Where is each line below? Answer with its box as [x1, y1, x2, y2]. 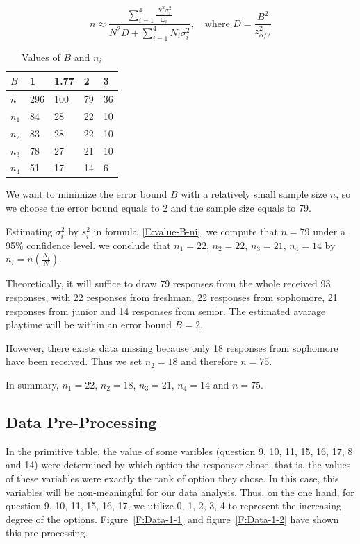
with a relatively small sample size [181, 187, 327, 201]
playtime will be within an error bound [6, 317, 172, 332]
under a [313, 223, 345, 238]
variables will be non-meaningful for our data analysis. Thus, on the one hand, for [6, 484, 354, 499]
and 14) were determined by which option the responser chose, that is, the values [6, 457, 351, 472]
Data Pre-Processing [6, 411, 157, 432]
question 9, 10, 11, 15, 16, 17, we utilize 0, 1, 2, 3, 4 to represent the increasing [6, 498, 341, 513]
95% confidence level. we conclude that [6, 237, 171, 252]
